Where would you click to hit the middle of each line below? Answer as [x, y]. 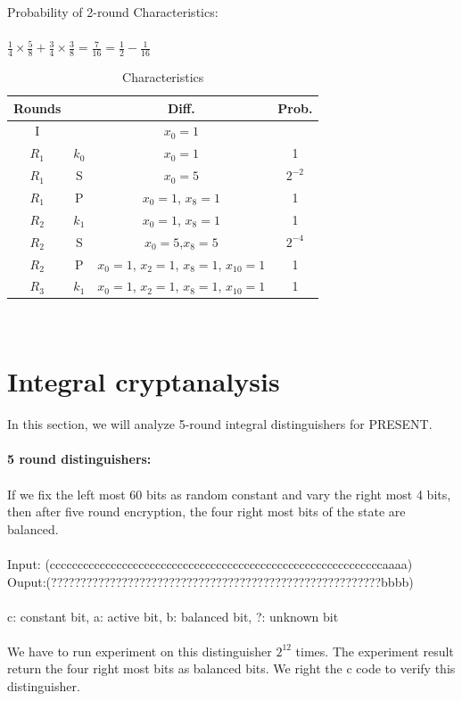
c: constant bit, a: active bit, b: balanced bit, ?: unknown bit [173, 616]
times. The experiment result [375, 651]
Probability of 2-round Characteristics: [113, 12]
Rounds [37, 107]
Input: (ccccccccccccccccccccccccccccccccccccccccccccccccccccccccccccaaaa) [210, 563]
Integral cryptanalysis [144, 381]
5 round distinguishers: [79, 459]
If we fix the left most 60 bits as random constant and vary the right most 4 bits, [229, 494]
